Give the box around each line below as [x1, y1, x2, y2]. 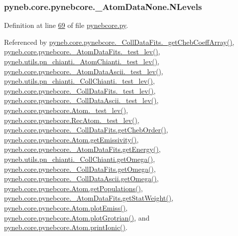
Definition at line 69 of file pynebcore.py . [4, 20, 128, 30]
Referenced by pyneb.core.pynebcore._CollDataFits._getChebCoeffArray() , [4, 36, 235, 47]
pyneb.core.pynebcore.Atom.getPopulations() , [4, 183, 143, 193]
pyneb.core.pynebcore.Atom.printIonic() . [4, 222, 127, 233]
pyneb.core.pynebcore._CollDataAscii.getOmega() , [4, 173, 159, 184]
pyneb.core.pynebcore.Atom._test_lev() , [4, 105, 128, 115]
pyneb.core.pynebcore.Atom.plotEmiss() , [4, 202, 128, 213]
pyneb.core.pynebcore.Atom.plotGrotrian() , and [4, 212, 150, 223]
